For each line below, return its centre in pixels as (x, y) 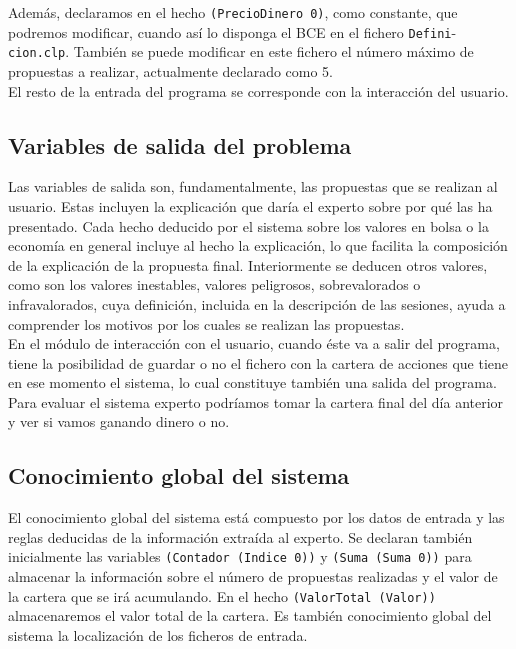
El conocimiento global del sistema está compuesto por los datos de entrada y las (256, 517)
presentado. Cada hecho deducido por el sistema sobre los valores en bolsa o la (248, 225)
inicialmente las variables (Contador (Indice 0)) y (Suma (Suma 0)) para (240, 556)
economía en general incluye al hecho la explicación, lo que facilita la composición (258, 245)
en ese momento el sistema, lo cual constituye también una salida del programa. (252, 382)
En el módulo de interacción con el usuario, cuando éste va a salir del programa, (254, 343)
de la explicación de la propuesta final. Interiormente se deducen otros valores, (248, 264)
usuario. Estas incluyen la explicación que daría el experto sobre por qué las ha (250, 205)
